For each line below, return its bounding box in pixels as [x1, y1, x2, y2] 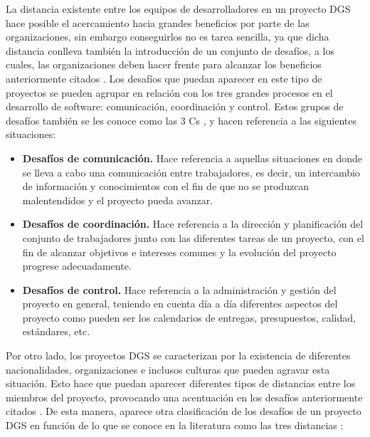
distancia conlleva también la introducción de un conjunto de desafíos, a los [6, 43, 334, 58]
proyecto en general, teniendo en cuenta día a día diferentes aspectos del [22, 296, 338, 311]
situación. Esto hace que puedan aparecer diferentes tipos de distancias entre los [6, 376, 356, 391]
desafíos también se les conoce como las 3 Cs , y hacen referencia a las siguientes [6, 112, 356, 127]
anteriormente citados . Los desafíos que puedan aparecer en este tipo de [6, 70, 322, 85]
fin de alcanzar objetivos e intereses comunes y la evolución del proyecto [22, 244, 337, 259]
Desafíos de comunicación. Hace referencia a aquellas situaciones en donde [22, 150, 363, 165]
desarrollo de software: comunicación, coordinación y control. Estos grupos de [6, 99, 344, 114]
